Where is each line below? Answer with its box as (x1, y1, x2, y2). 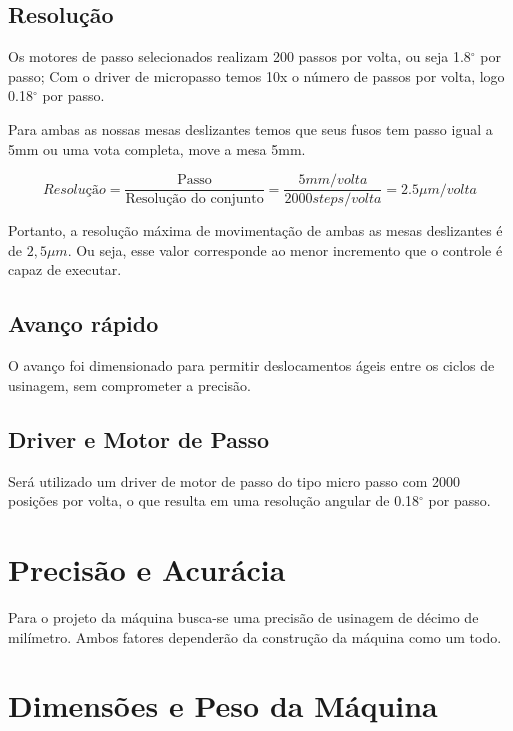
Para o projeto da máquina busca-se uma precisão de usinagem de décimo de (8, 606, 479, 627)
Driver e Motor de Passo (8, 423, 270, 454)
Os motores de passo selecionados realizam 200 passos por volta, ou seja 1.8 (8, 46, 471, 67)
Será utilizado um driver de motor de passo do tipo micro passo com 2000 (8, 470, 460, 491)
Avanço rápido (8, 308, 159, 339)
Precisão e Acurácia (8, 548, 286, 589)
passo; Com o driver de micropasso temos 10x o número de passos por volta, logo (8, 65, 505, 86)
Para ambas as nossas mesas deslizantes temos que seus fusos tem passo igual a (8, 118, 493, 139)
